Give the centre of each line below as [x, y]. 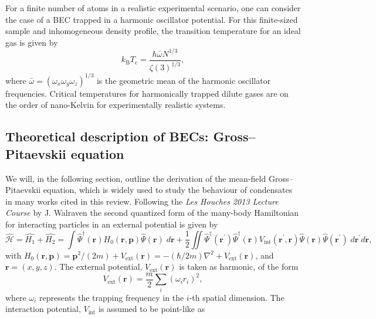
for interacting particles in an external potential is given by [112, 224]
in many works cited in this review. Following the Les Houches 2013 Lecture [142, 201]
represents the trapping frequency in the [112, 297]
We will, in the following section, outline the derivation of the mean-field [136, 178]
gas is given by [32, 42]
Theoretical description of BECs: [107, 136]
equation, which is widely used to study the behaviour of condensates [168, 190]
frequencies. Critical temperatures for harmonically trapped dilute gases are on [147, 93]
